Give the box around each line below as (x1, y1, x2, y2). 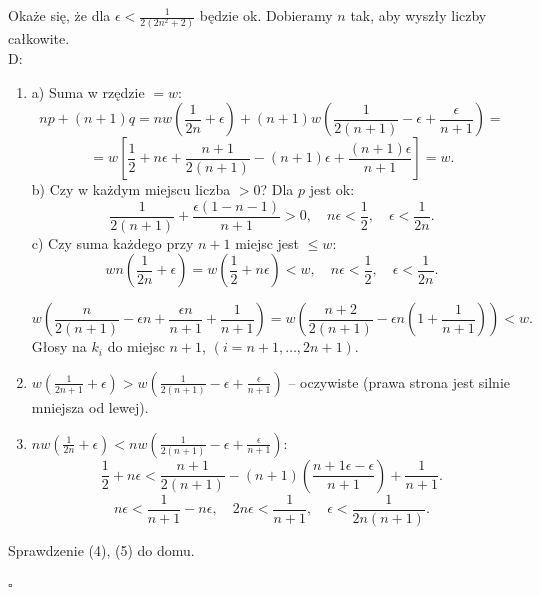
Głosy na (31, 336, 87, 357)
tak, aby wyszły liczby (350, 5, 487, 25)
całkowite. (8, 28, 70, 49)
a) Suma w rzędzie (31, 81, 145, 102)
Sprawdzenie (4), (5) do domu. (8, 539, 195, 560)
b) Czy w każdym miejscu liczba (31, 179, 231, 200)
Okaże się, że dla (8, 5, 111, 25)
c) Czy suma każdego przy (31, 232, 194, 253)
